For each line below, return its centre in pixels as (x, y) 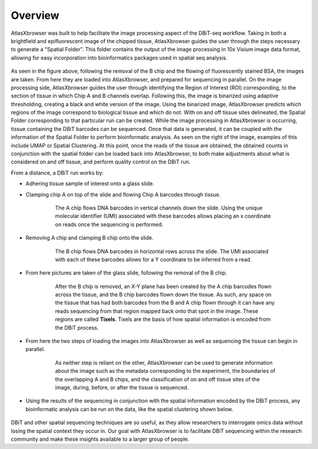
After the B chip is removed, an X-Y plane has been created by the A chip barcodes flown (163, 286)
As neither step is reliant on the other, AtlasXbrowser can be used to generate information (164, 362)
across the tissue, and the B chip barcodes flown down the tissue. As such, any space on (163, 294)
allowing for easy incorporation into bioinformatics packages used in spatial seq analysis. (119, 58)
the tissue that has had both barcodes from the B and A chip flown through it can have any (165, 303)
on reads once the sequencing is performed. (109, 224)
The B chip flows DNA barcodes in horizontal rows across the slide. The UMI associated (162, 251)
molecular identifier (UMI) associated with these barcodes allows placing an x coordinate (163, 216)
